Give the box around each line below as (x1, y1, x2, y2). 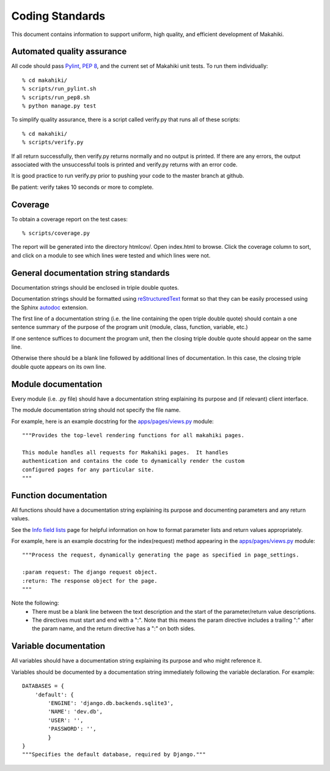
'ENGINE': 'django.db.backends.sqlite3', (48, 699, 174, 706)
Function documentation (11, 490, 108, 501)
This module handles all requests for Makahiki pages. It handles (22, 449, 229, 456)
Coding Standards (11, 9, 106, 23)
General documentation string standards (11, 268, 170, 278)
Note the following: (11, 599, 59, 607)
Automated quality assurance (11, 46, 127, 57)
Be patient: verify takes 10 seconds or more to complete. (11, 183, 154, 191)
